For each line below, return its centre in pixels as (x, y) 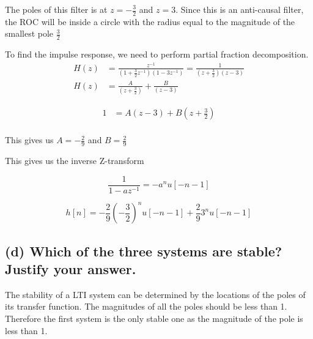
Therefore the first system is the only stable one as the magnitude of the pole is (154, 318)
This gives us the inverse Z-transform (75, 160)
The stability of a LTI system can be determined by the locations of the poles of (155, 294)
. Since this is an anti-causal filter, (240, 9)
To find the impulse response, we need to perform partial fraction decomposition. (157, 54)
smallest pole (29, 33)
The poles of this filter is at (56, 9)
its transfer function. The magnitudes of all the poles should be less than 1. (146, 306)
